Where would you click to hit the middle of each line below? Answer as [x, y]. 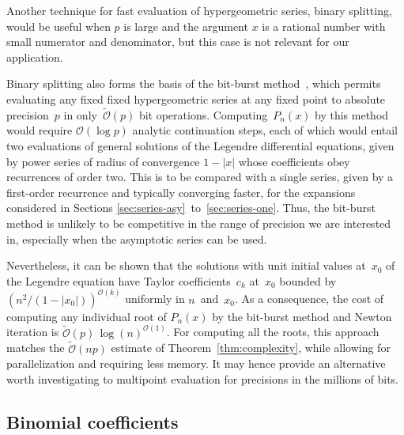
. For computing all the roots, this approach [273, 332]
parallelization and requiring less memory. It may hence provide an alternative [196, 363]
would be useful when [59, 26]
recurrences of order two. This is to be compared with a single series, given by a [200, 177]
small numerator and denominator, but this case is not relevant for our [178, 42]
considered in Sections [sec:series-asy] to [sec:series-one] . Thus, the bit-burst [191, 208]
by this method [352, 114]
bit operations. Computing [203, 114]
